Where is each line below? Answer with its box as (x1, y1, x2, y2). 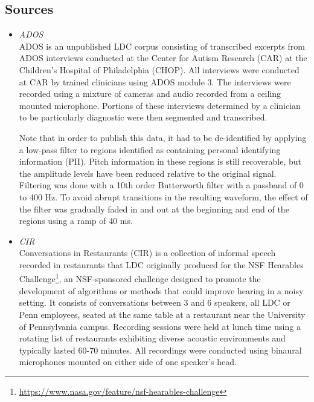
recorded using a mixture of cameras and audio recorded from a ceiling (19, 87, 281, 100)
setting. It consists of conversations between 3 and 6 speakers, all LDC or (19, 296, 290, 309)
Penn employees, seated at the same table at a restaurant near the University (19, 308, 306, 320)
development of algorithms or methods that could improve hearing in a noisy (19, 284, 304, 297)
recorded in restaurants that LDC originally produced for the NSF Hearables (19, 258, 304, 271)
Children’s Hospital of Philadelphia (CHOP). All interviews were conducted (19, 63, 300, 76)
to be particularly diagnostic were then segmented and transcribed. (19, 111, 268, 124)
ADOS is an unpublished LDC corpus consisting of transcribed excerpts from (19, 39, 305, 52)
